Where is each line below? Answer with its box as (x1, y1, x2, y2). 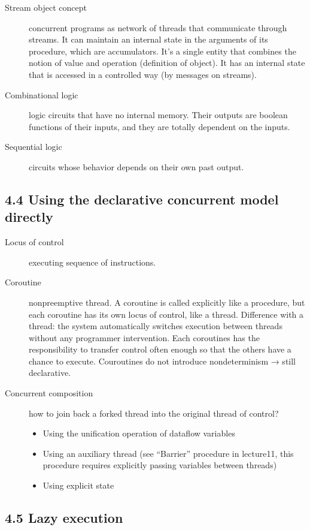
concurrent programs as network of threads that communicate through (29, 21, 287, 34)
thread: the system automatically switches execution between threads (29, 320, 282, 332)
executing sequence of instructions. (29, 255, 156, 268)
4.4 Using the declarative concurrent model (5, 189, 279, 208)
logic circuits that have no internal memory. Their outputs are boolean (29, 109, 288, 121)
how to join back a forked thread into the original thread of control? (29, 406, 279, 419)
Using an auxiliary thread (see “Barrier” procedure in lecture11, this (42, 447, 294, 459)
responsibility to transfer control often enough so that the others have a (29, 343, 291, 356)
